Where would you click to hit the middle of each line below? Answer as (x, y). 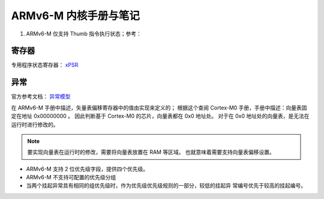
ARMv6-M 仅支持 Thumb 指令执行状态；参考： (84, 34)
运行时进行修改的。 (35, 124)
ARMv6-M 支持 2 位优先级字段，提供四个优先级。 (87, 169)
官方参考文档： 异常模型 (41, 97)
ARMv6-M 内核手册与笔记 (76, 16)
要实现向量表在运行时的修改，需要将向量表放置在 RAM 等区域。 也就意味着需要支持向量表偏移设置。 (151, 152)
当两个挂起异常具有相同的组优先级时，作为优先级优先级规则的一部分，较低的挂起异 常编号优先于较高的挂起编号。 (166, 186)
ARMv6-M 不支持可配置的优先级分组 (71, 177)
